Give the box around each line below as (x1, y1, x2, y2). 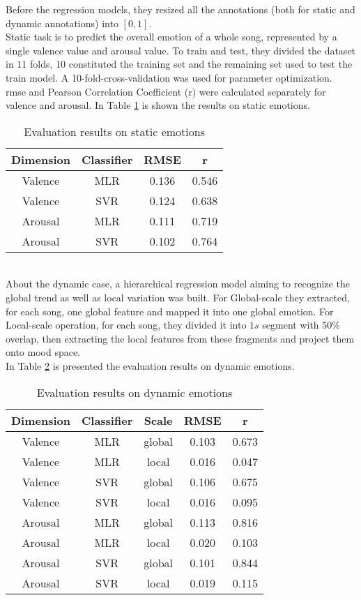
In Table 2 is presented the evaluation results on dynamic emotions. (6, 358, 295, 373)
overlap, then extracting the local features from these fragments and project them (6, 331, 355, 345)
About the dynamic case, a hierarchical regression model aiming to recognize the (6, 276, 350, 291)
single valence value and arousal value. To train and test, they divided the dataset (6, 43, 356, 57)
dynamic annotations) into (6, 15, 118, 30)
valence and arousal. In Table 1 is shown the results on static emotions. (6, 98, 310, 112)
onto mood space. (6, 345, 81, 359)
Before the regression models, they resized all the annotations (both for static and (6, 2, 355, 16)
